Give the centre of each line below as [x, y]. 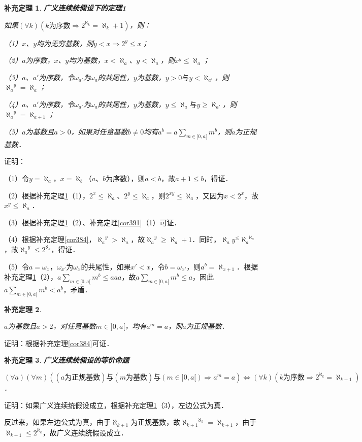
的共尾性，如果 [106, 266]
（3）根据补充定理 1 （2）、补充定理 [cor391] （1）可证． [93, 222]
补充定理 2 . [23, 309]
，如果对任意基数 [99, 132]
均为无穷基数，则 [65, 43]
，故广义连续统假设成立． [85, 432]
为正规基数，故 [156, 422]
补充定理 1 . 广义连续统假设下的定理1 [65, 8]
